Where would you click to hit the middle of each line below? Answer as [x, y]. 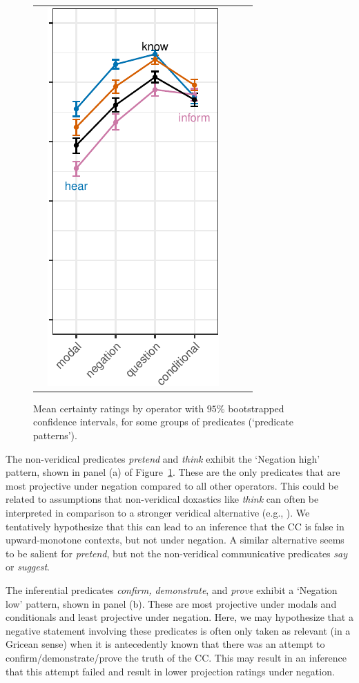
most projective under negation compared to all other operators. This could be [172, 485]
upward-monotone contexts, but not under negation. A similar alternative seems [175, 540]
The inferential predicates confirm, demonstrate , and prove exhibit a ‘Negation [172, 589]
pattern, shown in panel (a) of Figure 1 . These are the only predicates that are [173, 472]
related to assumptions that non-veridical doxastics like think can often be [162, 499]
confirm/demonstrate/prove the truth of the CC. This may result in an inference [176, 657]
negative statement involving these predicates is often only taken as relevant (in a [178, 630]
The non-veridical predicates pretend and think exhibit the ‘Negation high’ [163, 458]
